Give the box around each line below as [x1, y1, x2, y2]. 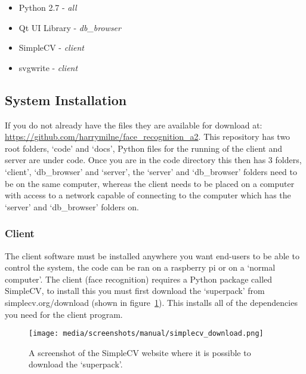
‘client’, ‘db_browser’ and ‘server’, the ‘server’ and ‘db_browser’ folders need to [5, 165, 297, 177]
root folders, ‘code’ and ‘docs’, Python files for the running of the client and [5, 142, 282, 154]
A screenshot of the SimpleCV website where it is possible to [29, 346, 251, 358]
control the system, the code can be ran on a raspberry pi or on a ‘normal [5, 261, 276, 274]
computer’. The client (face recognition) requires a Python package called [5, 272, 273, 285]
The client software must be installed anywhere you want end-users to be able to [5, 249, 299, 262]
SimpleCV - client [18, 41, 84, 54]
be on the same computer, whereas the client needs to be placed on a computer [5, 177, 295, 189]
